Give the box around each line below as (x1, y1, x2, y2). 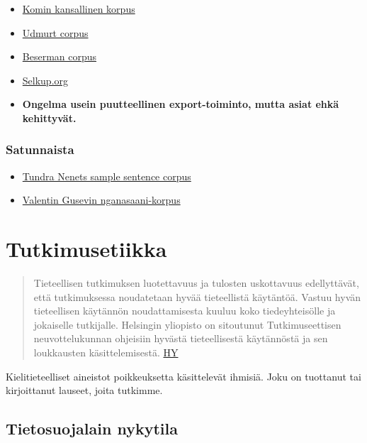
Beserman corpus (22, 49, 97, 64)
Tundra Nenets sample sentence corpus (22, 168, 191, 183)
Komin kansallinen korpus (22, 1, 135, 16)
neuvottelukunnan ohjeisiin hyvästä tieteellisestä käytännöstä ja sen (33, 331, 328, 346)
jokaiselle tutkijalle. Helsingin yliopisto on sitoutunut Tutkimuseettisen (33, 317, 341, 332)
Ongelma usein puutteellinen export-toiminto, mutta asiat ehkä (22, 97, 339, 111)
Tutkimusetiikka (6, 234, 167, 263)
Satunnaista (6, 141, 74, 158)
